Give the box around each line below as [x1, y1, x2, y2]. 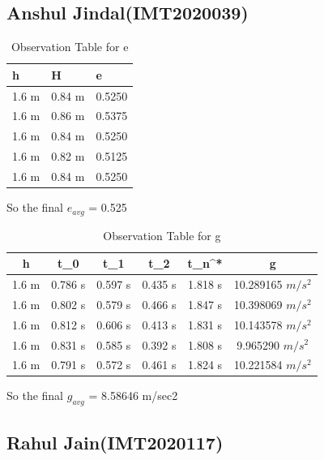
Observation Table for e [11, 38, 129, 55]
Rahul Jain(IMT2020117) [6, 429, 224, 454]
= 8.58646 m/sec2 [88, 387, 178, 404]
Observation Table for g [103, 226, 221, 243]
